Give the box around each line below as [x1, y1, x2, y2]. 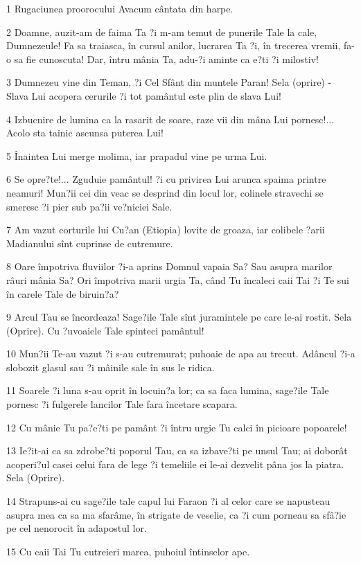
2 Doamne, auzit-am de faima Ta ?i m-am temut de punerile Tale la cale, [6, 24, 317, 39]
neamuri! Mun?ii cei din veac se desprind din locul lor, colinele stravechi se [6, 185, 324, 199]
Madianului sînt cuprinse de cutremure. [6, 235, 173, 250]
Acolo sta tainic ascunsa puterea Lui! [6, 125, 164, 140]
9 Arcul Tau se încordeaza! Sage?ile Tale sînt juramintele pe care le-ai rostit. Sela [6, 310, 352, 324]
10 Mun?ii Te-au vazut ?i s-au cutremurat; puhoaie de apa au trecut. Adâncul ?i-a [6, 346, 355, 361]
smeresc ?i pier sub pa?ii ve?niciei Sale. [6, 199, 173, 213]
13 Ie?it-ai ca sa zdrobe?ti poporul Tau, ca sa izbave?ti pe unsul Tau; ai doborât [6, 443, 348, 458]
